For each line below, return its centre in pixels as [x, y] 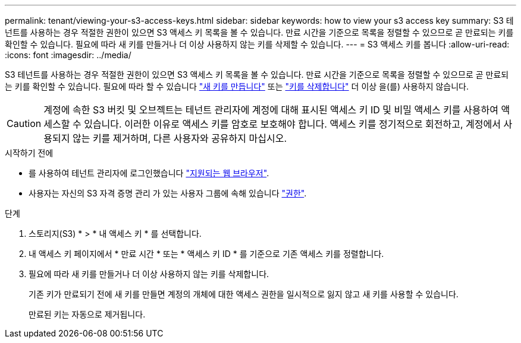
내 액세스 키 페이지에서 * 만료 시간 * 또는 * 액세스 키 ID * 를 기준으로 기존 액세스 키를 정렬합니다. [206, 254]
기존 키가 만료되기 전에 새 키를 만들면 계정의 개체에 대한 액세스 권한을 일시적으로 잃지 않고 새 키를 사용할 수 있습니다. [244, 294]
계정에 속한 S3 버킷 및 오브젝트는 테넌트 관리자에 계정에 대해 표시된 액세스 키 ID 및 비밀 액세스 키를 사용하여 [271, 110]
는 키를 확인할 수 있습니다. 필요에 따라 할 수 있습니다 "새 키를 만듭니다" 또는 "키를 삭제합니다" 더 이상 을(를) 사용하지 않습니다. [237, 86]
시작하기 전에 [29, 153]
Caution [24, 123]
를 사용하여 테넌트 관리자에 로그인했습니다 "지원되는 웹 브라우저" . [149, 173]
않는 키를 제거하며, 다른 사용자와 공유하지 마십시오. [180, 138]
